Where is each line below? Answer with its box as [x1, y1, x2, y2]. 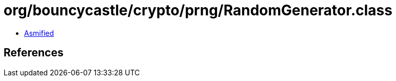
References [4, 46, 64, 59]
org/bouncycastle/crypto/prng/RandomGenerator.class [4, 2, 392, 19]
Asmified [24, 28, 54, 37]
